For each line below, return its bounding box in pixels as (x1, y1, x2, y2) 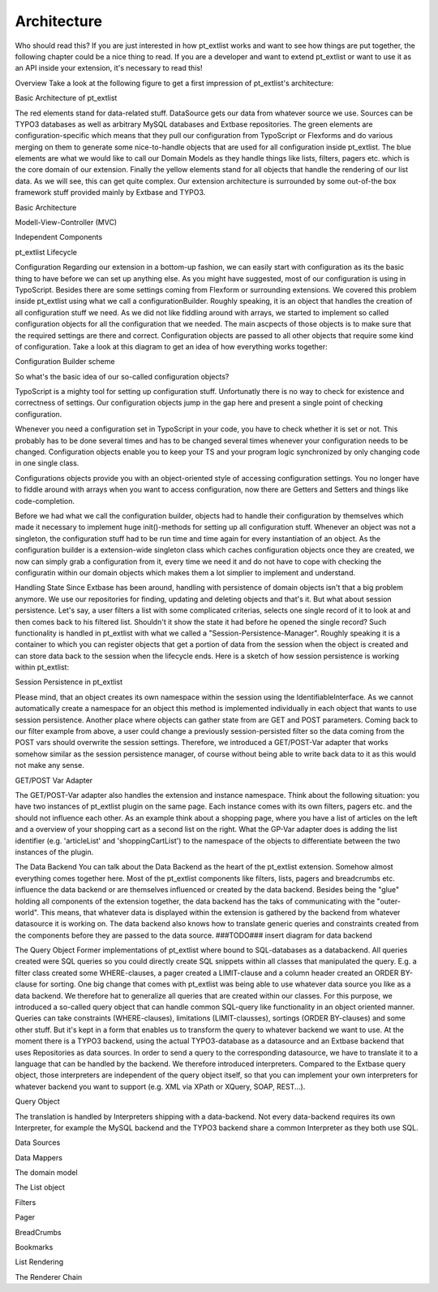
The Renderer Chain (15, 1272, 83, 1281)
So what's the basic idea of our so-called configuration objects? (15, 371, 230, 381)
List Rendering (15, 1257, 64, 1267)
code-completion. (15, 496, 75, 505)
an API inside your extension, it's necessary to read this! (15, 63, 203, 73)
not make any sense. (15, 761, 84, 770)
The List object (15, 1182, 65, 1192)
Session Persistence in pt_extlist (15, 677, 123, 687)
